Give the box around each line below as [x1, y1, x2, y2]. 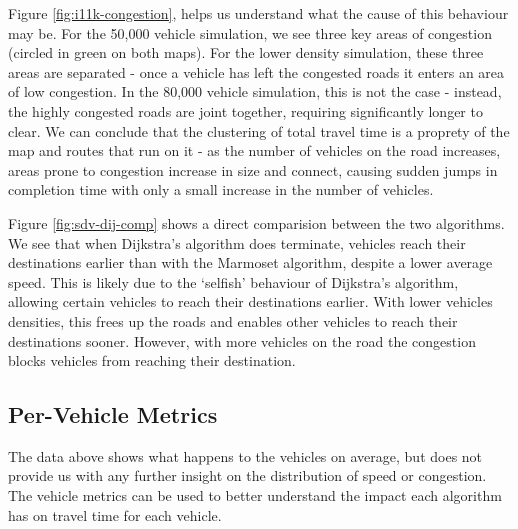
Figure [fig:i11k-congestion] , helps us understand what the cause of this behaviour [8, 3, 509, 23]
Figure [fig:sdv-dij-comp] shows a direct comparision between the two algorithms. [8, 212, 505, 233]
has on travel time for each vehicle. [8, 504, 222, 525]
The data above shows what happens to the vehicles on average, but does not [8, 445, 483, 466]
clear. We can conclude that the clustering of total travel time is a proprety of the [8, 120, 510, 141]
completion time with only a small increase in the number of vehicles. [8, 179, 434, 200]
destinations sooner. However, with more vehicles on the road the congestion [8, 330, 476, 351]
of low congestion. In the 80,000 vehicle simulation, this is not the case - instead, [8, 81, 502, 102]
